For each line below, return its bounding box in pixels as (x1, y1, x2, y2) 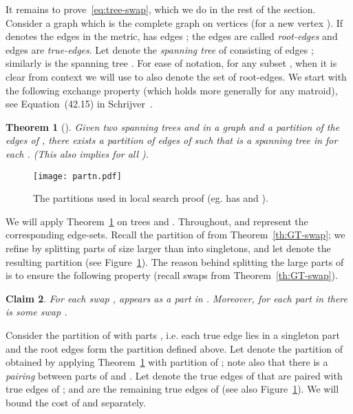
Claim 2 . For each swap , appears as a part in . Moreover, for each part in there (6, 291, 347, 305)
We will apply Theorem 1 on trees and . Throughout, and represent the (6, 214, 308, 228)
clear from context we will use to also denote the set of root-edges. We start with (6, 69, 347, 83)
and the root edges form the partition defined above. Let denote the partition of (6, 341, 343, 355)
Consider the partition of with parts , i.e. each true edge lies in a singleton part (6, 327, 340, 342)
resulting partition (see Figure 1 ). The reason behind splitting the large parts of (6, 254, 344, 269)
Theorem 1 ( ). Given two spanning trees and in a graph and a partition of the (6, 119, 340, 134)
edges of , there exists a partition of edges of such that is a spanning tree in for (6, 133, 338, 147)
